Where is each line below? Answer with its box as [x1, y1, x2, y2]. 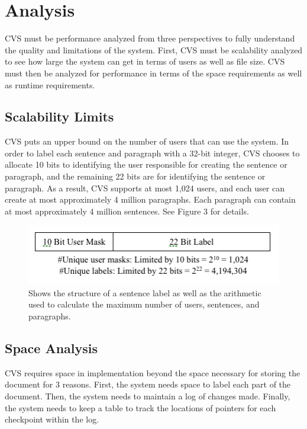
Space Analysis [5, 338, 98, 357]
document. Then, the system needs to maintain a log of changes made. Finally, [5, 389, 290, 402]
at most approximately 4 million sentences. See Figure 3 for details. [5, 204, 249, 217]
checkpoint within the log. [5, 413, 99, 425]
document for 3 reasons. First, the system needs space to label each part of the [5, 378, 291, 390]
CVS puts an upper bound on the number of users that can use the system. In [5, 135, 289, 148]
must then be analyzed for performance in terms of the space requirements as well [5, 66, 302, 79]
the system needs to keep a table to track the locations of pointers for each [5, 401, 276, 414]
